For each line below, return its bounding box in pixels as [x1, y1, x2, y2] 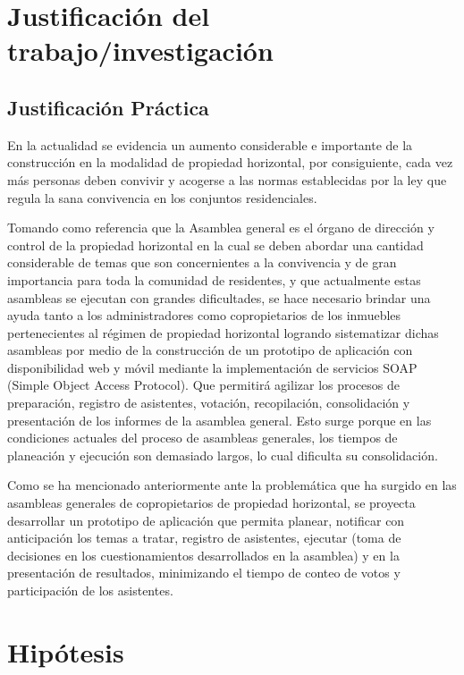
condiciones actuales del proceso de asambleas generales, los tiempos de [7, 428, 398, 447]
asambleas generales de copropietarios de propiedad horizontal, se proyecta [7, 494, 416, 512]
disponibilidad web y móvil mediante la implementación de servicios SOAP [7, 358, 418, 376]
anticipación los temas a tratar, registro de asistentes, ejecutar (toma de [7, 528, 401, 547]
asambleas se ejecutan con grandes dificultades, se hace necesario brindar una [7, 288, 431, 307]
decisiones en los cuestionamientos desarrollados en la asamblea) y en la [7, 545, 400, 564]
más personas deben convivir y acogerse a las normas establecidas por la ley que [7, 170, 447, 189]
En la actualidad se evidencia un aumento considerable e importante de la [7, 135, 413, 154]
